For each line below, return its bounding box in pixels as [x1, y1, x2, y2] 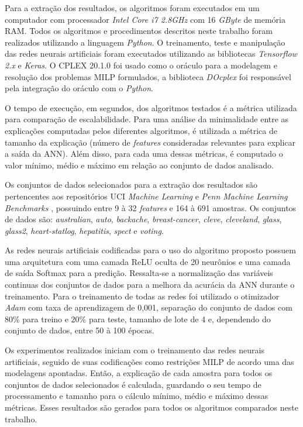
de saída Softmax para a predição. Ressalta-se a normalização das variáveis [5, 267, 273, 279]
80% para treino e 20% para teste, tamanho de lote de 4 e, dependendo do [5, 312, 271, 325]
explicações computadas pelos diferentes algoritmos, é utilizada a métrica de [5, 124, 277, 136]
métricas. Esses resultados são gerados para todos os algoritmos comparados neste [5, 401, 298, 413]
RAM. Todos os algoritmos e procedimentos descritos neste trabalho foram [5, 25, 273, 37]
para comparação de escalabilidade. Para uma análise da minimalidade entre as [5, 113, 289, 125]
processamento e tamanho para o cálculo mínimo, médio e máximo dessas [5, 390, 268, 402]
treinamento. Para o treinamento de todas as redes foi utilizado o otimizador [5, 290, 280, 302]
